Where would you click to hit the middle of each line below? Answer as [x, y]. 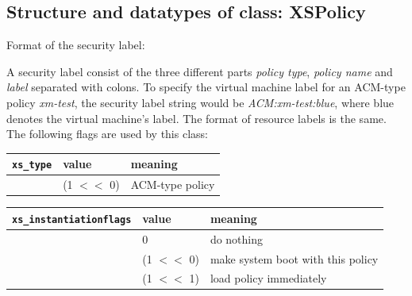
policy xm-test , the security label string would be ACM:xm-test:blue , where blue [200, 102]
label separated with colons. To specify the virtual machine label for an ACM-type [206, 87]
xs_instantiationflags [72, 219]
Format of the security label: [76, 45]
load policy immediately [268, 278]
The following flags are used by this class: [107, 134]
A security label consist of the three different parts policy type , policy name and [200, 71]
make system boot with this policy [294, 258]
